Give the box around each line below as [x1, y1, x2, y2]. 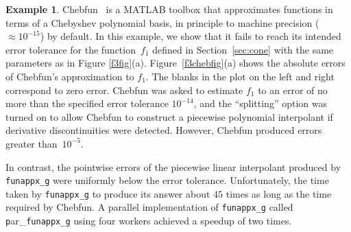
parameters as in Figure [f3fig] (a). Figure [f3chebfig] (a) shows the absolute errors [5, 56, 346, 70]
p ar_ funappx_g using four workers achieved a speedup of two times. [5, 213, 292, 228]
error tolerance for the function [5, 42, 136, 56]
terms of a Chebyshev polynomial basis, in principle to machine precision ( [5, 15, 319, 30]
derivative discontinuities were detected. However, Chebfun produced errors [5, 123, 322, 137]
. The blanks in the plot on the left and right [145, 69, 335, 83]
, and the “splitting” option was [193, 96, 327, 111]
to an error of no [258, 82, 328, 97]
